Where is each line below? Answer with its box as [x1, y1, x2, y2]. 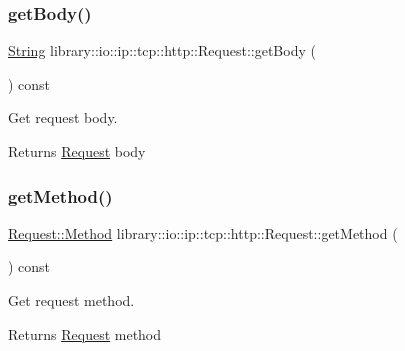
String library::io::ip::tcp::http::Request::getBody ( [8, 40, 316, 61]
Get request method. [8, 290, 135, 310]
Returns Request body [8, 141, 146, 161]
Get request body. [8, 107, 118, 128]
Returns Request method [8, 323, 162, 344]
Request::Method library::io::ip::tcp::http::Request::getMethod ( [8, 222, 398, 243]
